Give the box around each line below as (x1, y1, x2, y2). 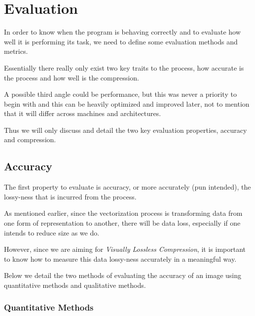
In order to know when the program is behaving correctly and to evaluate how (4, 27, 241, 37)
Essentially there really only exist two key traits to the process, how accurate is (4, 62, 244, 73)
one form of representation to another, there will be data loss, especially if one (4, 218, 241, 228)
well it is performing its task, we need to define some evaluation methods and (4, 36, 238, 46)
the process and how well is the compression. (4, 72, 139, 82)
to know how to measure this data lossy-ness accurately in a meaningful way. (4, 253, 237, 264)
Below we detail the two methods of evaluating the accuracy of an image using (4, 270, 241, 280)
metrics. (4, 46, 28, 56)
